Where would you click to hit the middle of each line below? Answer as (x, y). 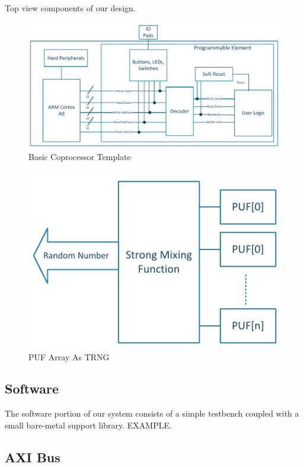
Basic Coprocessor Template (80, 157)
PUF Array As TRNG (69, 356)
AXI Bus (33, 457)
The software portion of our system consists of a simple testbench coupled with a (152, 413)
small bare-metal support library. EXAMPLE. (88, 425)
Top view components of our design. (70, 8)
